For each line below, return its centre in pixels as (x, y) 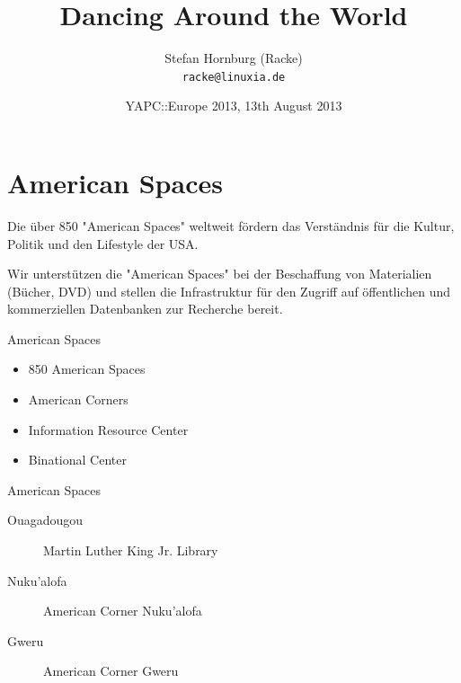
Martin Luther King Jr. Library (131, 550)
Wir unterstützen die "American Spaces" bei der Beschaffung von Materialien (220, 274)
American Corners (78, 399)
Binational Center (77, 460)
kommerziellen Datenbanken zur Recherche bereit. (145, 309)
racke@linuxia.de (234, 77)
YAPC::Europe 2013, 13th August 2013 (234, 106)
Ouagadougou (45, 520)
